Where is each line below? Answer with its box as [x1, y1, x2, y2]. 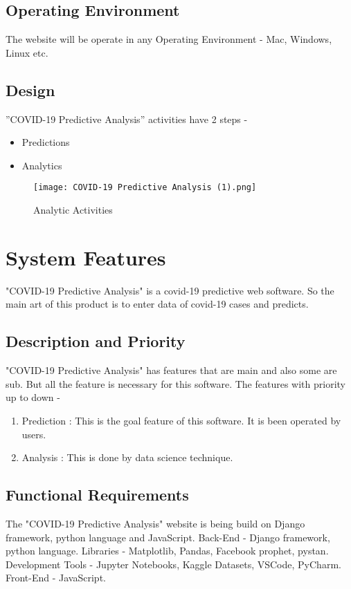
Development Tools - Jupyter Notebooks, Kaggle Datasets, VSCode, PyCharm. [6, 557, 341, 571]
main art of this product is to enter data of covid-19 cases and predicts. [6, 297, 309, 311]
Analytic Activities [33, 203, 113, 217]
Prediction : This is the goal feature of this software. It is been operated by [21, 413, 341, 427]
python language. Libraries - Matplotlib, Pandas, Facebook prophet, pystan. [6, 543, 329, 558]
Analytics [21, 158, 62, 172]
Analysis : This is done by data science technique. [21, 450, 233, 465]
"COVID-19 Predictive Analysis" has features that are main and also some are [6, 363, 337, 377]
